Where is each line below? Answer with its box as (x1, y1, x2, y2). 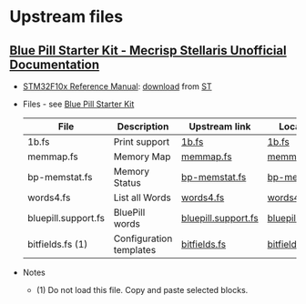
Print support (113, 136, 170, 147)
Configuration (113, 232, 173, 245)
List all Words (113, 191, 171, 204)
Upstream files (9, 6, 124, 27)
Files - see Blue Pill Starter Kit (22, 98, 135, 109)
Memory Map (113, 150, 171, 163)
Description (117, 120, 169, 133)
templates (113, 244, 157, 256)
